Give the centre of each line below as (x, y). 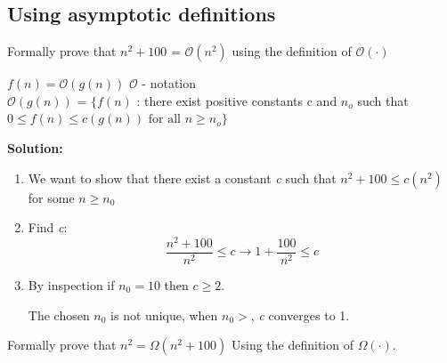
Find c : (48, 227)
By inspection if (71, 284)
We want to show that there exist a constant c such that (182, 177)
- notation (169, 83)
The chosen (59, 315)
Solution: (35, 147)
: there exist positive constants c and (237, 100)
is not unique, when (164, 315)
